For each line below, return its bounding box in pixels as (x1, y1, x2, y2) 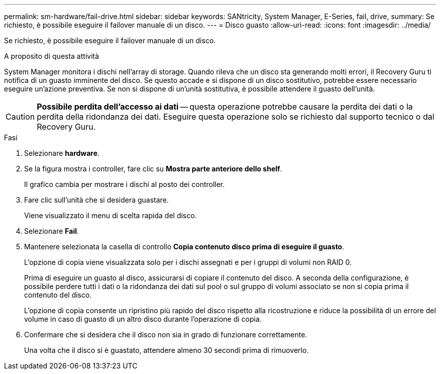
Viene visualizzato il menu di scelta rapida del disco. (24, 211, 197, 220)
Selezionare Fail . (24, 227, 79, 235)
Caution (6, 112, 35, 122)
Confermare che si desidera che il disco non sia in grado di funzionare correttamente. (24, 330, 307, 339)
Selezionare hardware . (24, 149, 100, 157)
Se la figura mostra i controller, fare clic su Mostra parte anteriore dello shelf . (24, 164, 282, 173)
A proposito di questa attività (4, 52, 99, 60)
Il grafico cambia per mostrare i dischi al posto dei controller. (24, 180, 225, 189)
